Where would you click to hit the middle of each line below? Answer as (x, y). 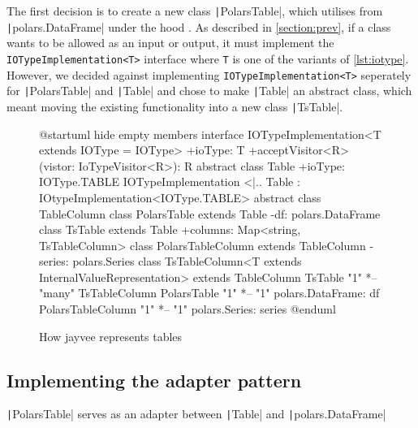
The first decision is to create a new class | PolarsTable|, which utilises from (195, 11)
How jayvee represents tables (111, 336)
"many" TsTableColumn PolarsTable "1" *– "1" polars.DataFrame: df (209, 293)
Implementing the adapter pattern (154, 380)
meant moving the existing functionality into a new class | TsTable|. (175, 106)
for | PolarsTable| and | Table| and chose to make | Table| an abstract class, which (209, 91)
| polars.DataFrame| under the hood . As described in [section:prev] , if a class (199, 26)
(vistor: (57, 165)
